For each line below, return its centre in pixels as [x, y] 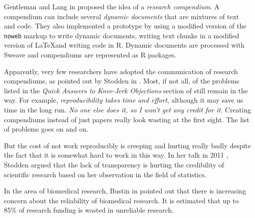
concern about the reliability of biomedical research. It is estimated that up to [121, 200]
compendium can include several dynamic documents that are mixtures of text [122, 16]
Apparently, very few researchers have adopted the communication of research [121, 71]
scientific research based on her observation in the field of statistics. [105, 174]
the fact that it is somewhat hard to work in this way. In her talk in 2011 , [116, 155]
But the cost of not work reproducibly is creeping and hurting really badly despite [127, 145]
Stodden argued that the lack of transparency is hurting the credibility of [114, 164]
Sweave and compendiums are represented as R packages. [90, 55]
